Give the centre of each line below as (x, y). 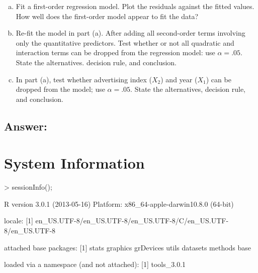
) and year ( (179, 79)
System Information (74, 163)
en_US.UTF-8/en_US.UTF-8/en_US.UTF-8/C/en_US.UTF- (132, 221)
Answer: (26, 126)
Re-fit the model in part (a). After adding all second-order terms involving (131, 33)
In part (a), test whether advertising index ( (84, 79)
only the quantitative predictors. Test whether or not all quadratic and (125, 42)
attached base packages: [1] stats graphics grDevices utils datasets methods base (128, 247)
